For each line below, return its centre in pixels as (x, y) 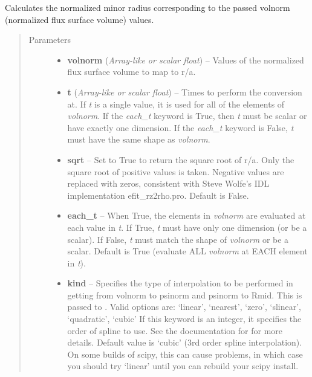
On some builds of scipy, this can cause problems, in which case (185, 354)
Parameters (50, 40)
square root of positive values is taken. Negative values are (176, 171)
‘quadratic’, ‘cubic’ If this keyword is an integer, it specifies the (184, 319)
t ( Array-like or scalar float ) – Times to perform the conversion (185, 92)
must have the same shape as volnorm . (139, 139)
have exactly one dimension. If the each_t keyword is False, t (180, 127)
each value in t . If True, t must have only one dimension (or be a (187, 227)
